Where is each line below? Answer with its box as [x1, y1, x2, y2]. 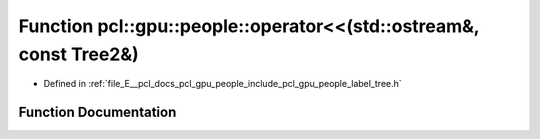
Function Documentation [18, 104, 177, 121]
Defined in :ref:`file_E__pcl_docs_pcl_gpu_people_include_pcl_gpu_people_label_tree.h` [43, 78, 402, 90]
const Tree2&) [18, 43, 139, 65]
